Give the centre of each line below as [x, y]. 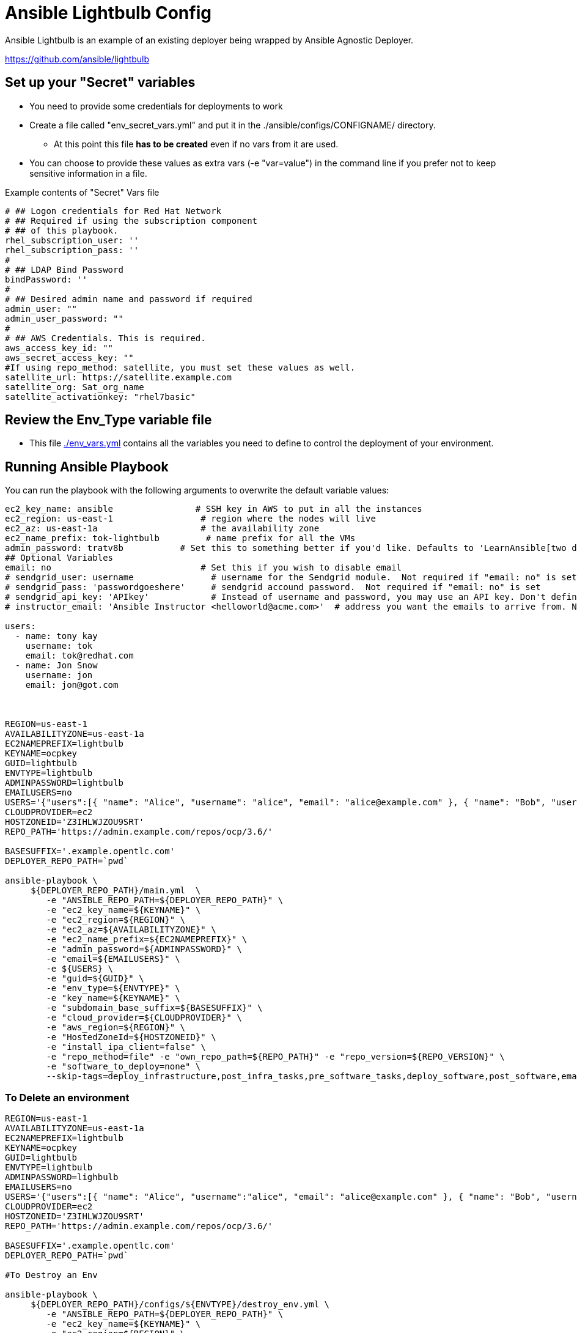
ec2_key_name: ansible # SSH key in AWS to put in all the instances [214, 509]
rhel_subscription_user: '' [72, 240]
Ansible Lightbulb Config [108, 13]
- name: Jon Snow [56, 666]
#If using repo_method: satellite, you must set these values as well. [180, 367]
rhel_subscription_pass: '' [72, 250]
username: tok [59, 646]
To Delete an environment [67, 1097]
